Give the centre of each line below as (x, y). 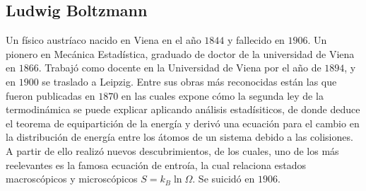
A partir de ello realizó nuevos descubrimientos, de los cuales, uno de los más (172, 150)
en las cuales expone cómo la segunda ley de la (222, 95)
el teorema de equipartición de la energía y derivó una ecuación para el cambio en (183, 123)
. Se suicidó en (224, 179)
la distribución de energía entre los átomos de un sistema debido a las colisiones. (179, 137)
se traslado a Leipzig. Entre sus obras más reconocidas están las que (189, 81)
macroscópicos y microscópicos (72, 179)
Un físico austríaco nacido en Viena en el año (104, 40)
